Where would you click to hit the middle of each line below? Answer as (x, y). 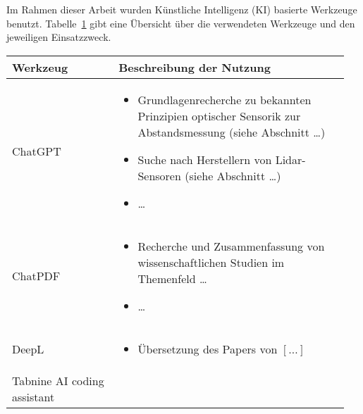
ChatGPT (37, 151)
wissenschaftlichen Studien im (211, 262)
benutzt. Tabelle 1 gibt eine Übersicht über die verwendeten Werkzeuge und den (181, 23)
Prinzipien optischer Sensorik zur (219, 115)
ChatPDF (36, 276)
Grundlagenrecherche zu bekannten (224, 99)
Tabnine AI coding (58, 380)
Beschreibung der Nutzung (195, 67)
